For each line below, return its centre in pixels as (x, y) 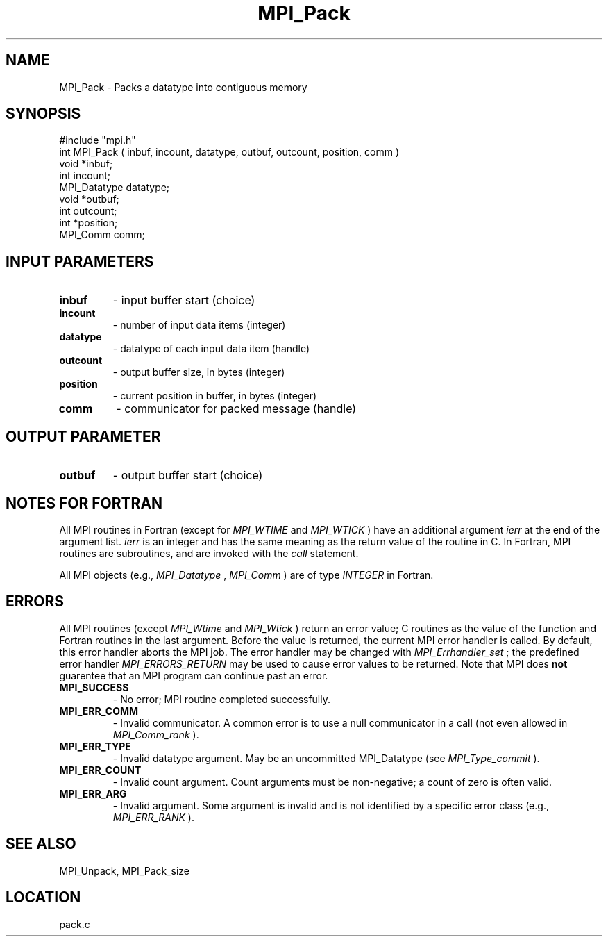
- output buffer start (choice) (188, 476)
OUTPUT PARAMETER (83, 436)
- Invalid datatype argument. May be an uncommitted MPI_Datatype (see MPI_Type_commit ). (326, 758)
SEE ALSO (41, 844)
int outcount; (88, 211)
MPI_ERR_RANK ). (153, 817)
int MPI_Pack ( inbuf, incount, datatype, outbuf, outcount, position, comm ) (229, 152)
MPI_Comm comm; (102, 235)
